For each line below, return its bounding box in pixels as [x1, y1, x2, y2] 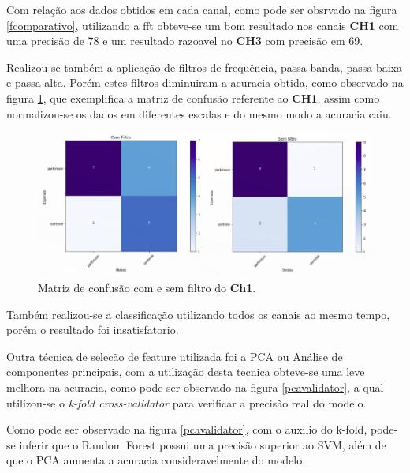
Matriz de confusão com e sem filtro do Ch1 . [38, 279, 256, 295]
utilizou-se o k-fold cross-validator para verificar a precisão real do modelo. [6, 394, 367, 411]
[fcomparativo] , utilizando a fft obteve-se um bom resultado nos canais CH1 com [6, 17, 399, 33]
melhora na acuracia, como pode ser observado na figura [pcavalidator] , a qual [6, 378, 384, 395]
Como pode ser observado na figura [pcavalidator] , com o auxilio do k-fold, [6, 421, 367, 437]
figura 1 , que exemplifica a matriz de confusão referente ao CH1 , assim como [6, 89, 380, 106]
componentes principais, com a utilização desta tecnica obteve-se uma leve [6, 363, 365, 380]
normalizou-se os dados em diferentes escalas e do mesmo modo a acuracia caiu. [6, 105, 392, 122]
